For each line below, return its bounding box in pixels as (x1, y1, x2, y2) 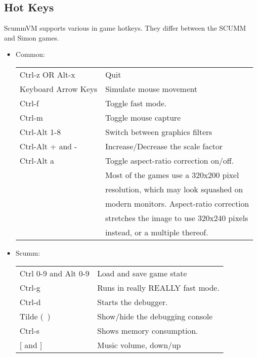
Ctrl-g (19, 281, 41, 293)
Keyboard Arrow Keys (19, 83, 97, 94)
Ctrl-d (19, 296, 41, 308)
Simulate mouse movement (105, 83, 198, 94)
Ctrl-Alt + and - (19, 140, 77, 152)
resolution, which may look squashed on (105, 183, 243, 195)
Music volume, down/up (97, 339, 181, 351)
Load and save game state (97, 267, 187, 279)
